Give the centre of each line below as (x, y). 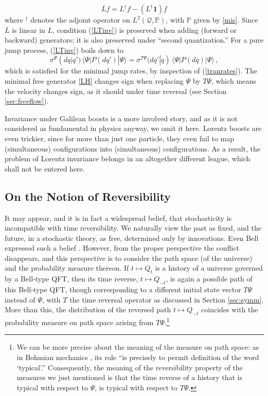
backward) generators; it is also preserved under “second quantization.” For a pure (134, 40)
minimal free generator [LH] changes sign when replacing (94, 80)
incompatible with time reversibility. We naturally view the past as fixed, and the (133, 228)
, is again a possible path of (209, 279)
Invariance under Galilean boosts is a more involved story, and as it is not (121, 118)
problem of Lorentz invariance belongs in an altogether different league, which (128, 158)
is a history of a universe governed (209, 268)
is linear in (29, 30)
